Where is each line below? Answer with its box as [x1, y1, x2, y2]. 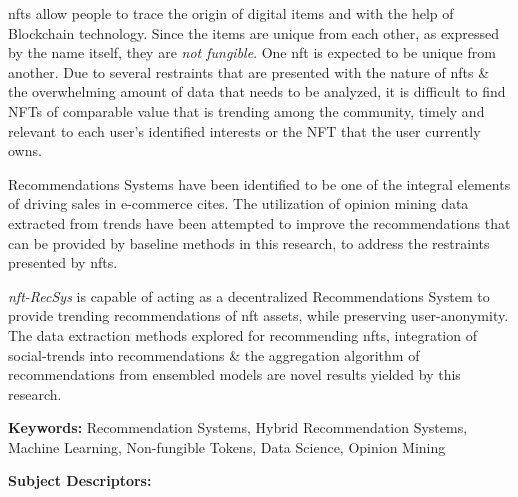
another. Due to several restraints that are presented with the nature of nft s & [8, 61, 490, 82]
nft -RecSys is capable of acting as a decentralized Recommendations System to [8, 285, 490, 306]
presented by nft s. [8, 252, 118, 273]
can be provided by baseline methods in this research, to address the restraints [8, 232, 490, 253]
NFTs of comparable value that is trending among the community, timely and [8, 100, 485, 121]
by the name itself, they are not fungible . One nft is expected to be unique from [8, 42, 496, 63]
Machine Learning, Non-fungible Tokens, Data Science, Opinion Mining [8, 436, 446, 457]
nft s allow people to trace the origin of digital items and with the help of [8, 3, 454, 23]
